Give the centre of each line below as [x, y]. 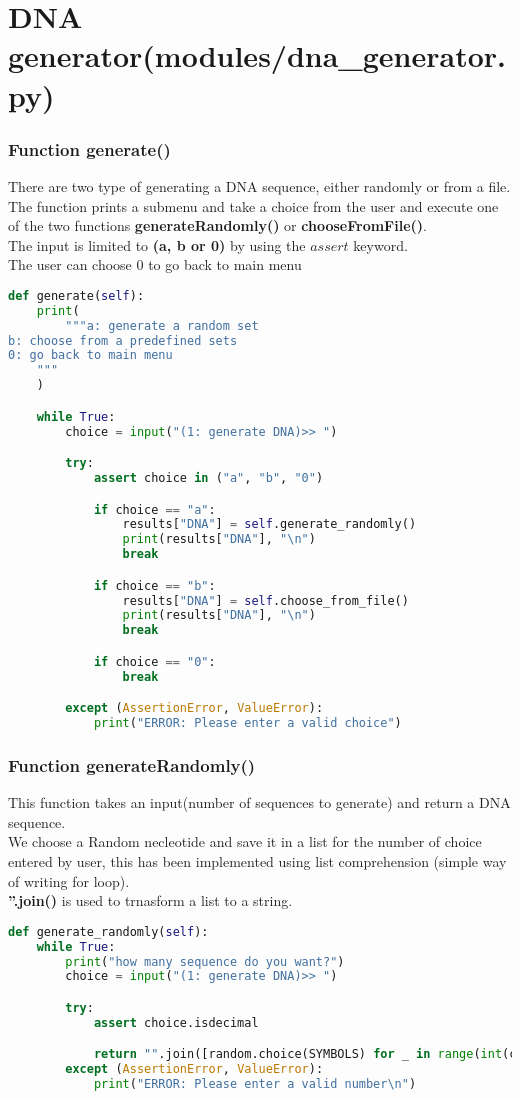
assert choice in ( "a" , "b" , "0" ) [208, 478]
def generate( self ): [76, 295]
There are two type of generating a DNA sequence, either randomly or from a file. [259, 185]
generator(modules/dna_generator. [257, 55]
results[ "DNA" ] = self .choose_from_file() [265, 600]
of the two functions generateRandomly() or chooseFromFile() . [217, 225]
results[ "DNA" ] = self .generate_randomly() [269, 524]
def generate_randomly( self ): [108, 931]
